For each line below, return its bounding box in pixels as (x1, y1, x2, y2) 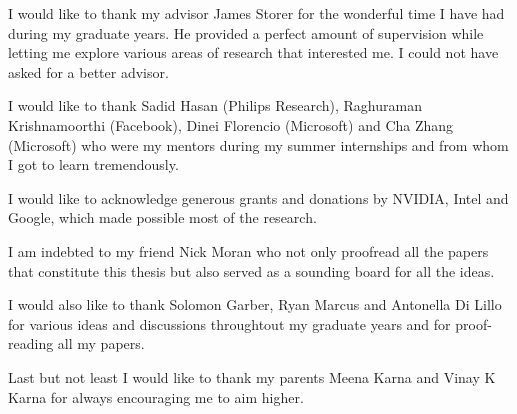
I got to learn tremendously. (8, 154, 179, 175)
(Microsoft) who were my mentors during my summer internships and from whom (8, 134, 509, 155)
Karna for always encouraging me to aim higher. (8, 386, 304, 407)
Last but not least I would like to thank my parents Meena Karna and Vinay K (8, 366, 496, 387)
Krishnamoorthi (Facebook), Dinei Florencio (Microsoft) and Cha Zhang (8, 114, 454, 135)
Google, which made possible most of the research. (8, 207, 317, 228)
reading (8, 333, 54, 354)
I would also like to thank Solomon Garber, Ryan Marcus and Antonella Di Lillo (8, 294, 502, 315)
